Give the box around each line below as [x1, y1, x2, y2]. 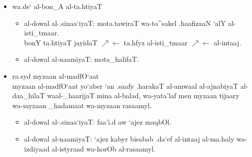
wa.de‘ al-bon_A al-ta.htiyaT [12, 1, 102, 11]
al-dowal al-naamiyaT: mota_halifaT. [24, 54, 139, 64]
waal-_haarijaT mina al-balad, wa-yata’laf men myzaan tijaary [47, 90, 240, 101]
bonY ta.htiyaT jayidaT [24, 37, 98, 47]
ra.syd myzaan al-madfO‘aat [12, 70, 99, 81]
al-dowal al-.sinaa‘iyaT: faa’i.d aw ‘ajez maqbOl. [24, 117, 171, 127]
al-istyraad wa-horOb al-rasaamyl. [51, 143, 156, 154]
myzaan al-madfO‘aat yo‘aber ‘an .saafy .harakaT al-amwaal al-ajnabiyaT [12, 80, 239, 91]
